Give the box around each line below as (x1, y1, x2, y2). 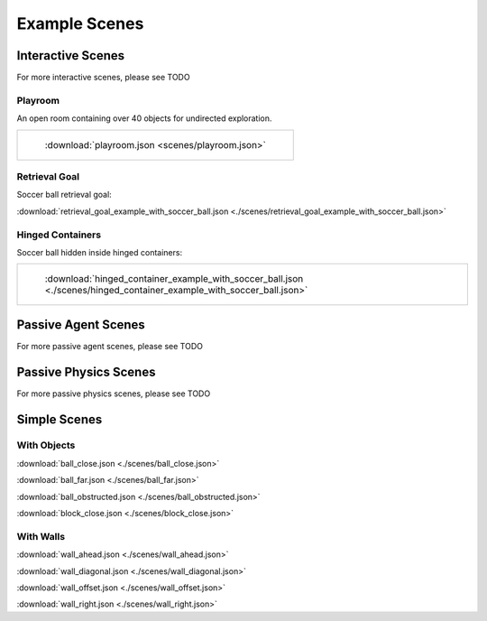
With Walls (16, 530, 66, 542)
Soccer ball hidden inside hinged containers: (16, 246, 183, 257)
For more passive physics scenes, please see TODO (16, 388, 211, 399)
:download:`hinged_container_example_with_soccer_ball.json (44, 273, 304, 285)
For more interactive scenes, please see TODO (16, 72, 190, 83)
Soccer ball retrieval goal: (16, 190, 112, 200)
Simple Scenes (16, 412, 103, 427)
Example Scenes (16, 14, 144, 33)
